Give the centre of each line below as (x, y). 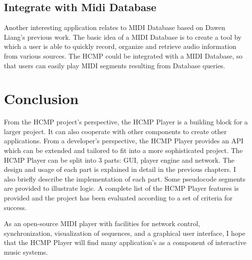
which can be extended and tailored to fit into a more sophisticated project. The (123, 150)
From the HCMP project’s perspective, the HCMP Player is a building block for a (126, 122)
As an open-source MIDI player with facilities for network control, (102, 223)
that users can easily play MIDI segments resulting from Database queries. (115, 65)
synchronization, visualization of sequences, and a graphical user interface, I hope (125, 233)
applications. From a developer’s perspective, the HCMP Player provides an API (124, 141)
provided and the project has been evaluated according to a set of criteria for (118, 198)
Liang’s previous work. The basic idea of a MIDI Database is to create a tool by (123, 37)
